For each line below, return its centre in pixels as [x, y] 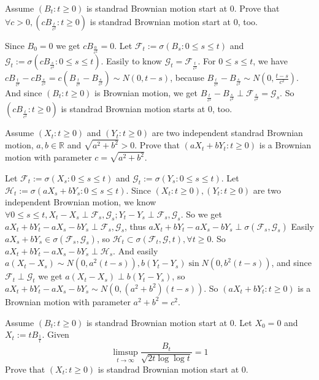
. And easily [136, 250]
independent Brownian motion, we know [81, 202]
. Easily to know [131, 61]
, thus [135, 226]
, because [187, 78]
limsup [125, 352]
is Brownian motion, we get [146, 93]
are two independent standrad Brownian [227, 133]
